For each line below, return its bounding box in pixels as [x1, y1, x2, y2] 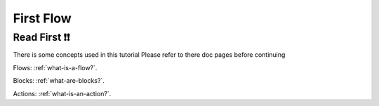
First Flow [13, 11, 72, 26]
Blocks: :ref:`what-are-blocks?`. [13, 77, 105, 85]
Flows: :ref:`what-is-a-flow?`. [13, 63, 98, 72]
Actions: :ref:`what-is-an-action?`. [13, 89, 112, 98]
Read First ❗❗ [13, 31, 70, 44]
